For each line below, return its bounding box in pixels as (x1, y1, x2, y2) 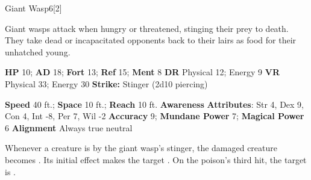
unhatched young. (5, 45, 71, 58)
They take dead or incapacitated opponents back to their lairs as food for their (5, 34, 297, 46)
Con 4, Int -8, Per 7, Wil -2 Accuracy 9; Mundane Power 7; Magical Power (5, 110, 304, 122)
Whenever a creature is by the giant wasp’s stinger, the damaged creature (5, 141, 278, 154)
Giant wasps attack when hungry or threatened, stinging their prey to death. (5, 22, 289, 34)
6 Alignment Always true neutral (5, 121, 133, 134)
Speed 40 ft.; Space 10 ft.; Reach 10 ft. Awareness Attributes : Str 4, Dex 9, (5, 98, 304, 110)
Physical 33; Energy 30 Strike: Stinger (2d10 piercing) (5, 77, 208, 90)
